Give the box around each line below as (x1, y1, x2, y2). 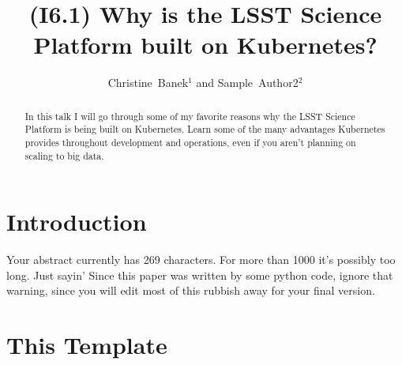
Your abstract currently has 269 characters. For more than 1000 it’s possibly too (6, 251, 396, 268)
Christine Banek (107, 74, 189, 91)
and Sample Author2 (196, 74, 299, 91)
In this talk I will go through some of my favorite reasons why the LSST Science (24, 109, 355, 122)
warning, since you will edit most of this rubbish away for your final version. (6, 282, 375, 299)
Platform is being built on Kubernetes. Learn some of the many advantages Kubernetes (24, 122, 385, 136)
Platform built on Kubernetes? (33, 28, 378, 61)
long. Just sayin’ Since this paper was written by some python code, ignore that (6, 266, 393, 283)
